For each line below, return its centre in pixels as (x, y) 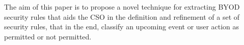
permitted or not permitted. (48, 36)
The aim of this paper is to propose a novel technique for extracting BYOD (122, 7)
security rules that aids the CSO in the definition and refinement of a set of (122, 16)
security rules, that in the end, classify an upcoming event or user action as (122, 27)
